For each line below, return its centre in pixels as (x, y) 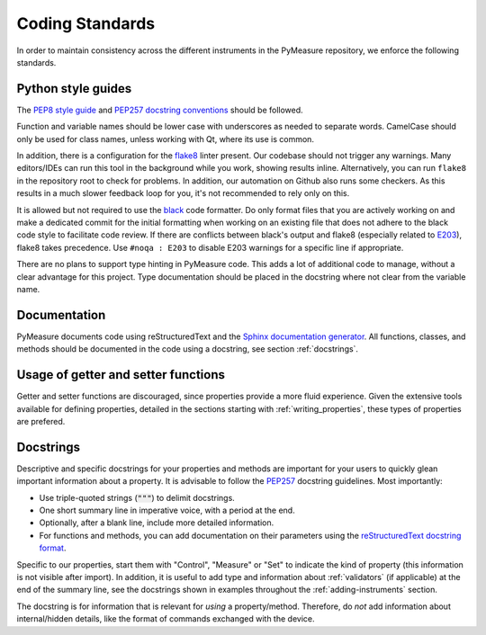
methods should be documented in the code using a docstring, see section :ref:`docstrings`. (188, 349)
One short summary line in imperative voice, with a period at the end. (167, 510)
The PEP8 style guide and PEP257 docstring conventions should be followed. (160, 110)
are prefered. (41, 421)
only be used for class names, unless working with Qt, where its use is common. (166, 139)
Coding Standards (86, 23)
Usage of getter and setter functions (121, 375)
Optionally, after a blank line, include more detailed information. (157, 523)
